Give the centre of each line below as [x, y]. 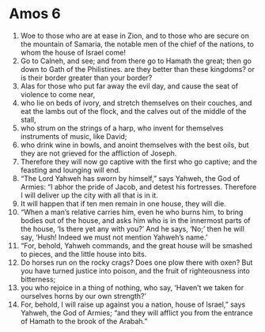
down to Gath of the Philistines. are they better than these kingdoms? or [138, 69]
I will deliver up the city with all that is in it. [89, 195]
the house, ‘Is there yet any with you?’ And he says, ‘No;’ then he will [132, 228]
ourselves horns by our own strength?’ [83, 296]
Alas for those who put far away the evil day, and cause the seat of [129, 86]
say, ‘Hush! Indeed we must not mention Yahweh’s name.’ [114, 237]
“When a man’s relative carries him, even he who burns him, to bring [132, 212]
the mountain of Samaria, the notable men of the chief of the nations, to [137, 43]
